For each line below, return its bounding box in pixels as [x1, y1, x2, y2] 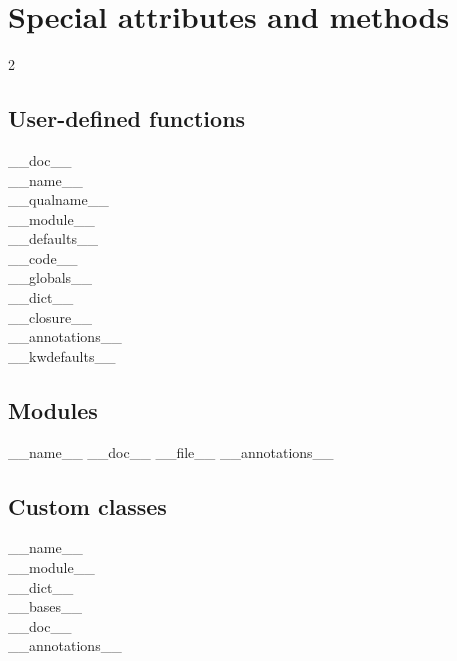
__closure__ [8, 306, 93, 327]
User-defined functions [8, 103, 246, 134]
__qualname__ [8, 189, 109, 210]
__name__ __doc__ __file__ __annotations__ [8, 441, 334, 462]
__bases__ [8, 596, 83, 617]
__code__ [8, 247, 78, 268]
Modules [8, 394, 98, 425]
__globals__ [8, 267, 93, 288]
